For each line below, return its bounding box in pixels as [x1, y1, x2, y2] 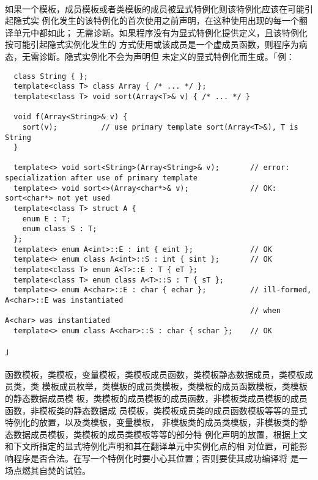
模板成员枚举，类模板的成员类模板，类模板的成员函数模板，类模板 [42, 380, 308, 393]
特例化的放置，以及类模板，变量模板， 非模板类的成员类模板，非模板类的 [5, 416, 299, 429]
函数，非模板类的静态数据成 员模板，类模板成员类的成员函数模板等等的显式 [5, 404, 308, 416]
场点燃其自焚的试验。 [5, 463, 91, 476]
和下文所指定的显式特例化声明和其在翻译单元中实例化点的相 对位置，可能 [5, 440, 299, 452]
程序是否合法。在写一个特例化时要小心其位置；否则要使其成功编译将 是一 [13, 451, 308, 464]
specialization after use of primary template [5, 174, 198, 183]
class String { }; [13, 72, 89, 81]
